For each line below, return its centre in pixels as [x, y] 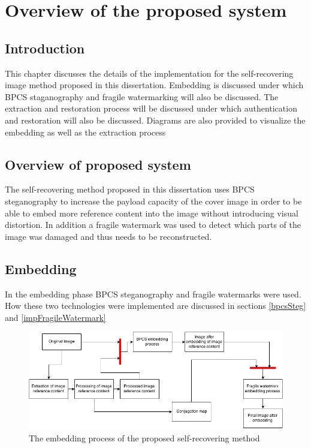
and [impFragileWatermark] [55, 317]
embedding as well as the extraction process [85, 132]
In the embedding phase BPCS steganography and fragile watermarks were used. [153, 294]
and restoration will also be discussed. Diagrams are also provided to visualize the [155, 120]
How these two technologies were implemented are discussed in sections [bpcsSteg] [155, 306]
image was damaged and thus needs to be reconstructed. [108, 236]
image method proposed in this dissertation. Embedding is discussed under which [154, 85]
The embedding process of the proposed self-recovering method [144, 438]
